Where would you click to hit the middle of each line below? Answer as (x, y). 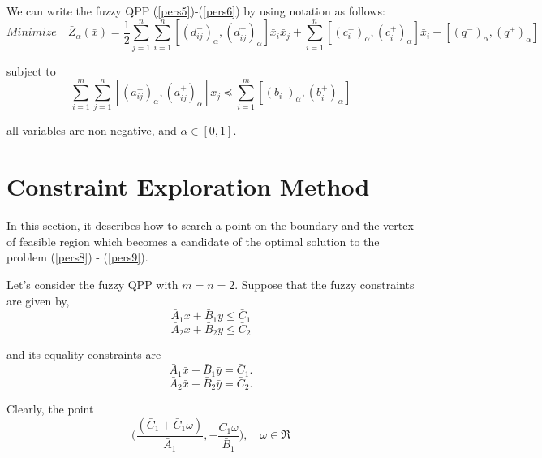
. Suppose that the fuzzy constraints (325, 284)
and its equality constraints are (84, 354)
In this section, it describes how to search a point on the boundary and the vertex (210, 225)
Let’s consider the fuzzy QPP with (92, 284)
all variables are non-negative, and (92, 130)
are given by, (38, 300)
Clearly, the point (50, 409)
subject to (31, 70)
